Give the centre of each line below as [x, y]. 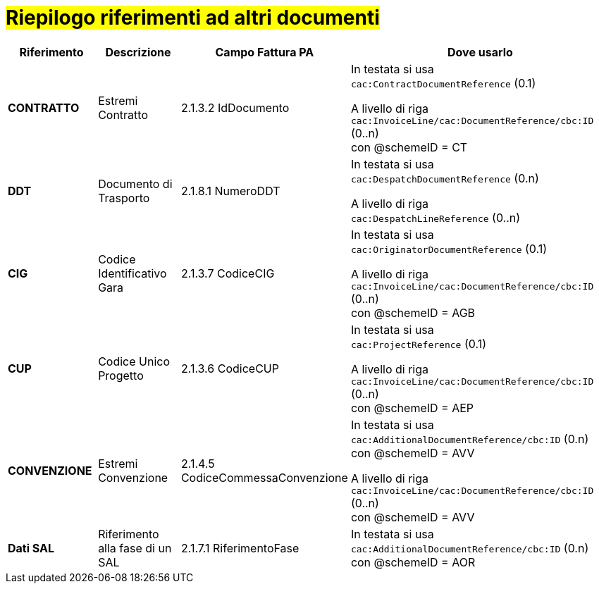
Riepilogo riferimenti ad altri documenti [193, 18]
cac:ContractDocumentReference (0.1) [443, 83]
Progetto [121, 376]
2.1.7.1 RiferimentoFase [240, 548]
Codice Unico [134, 362]
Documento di [135, 184]
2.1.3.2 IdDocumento [235, 108]
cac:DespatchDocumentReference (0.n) [445, 178]
